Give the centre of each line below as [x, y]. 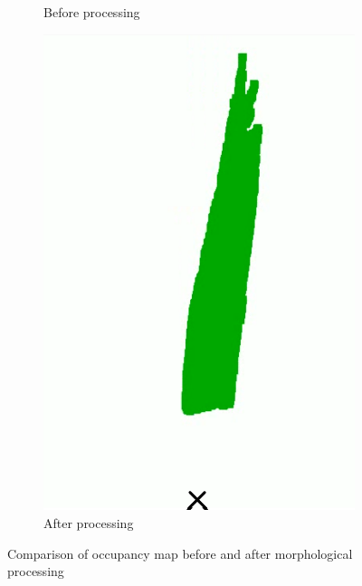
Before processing [92, 12]
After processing [89, 522]
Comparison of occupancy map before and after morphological [180, 553]
